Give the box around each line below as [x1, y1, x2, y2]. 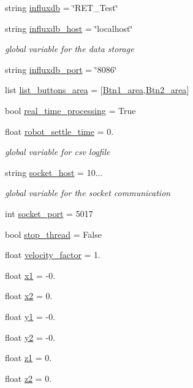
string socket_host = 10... [5, 165, 103, 178]
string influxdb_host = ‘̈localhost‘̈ [5, 21, 133, 34]
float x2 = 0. [5, 289, 53, 302]
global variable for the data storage [5, 42, 134, 55]
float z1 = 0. [5, 351, 52, 364]
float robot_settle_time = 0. [5, 124, 114, 137]
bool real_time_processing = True [5, 104, 136, 116]
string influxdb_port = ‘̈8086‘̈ [5, 63, 117, 75]
